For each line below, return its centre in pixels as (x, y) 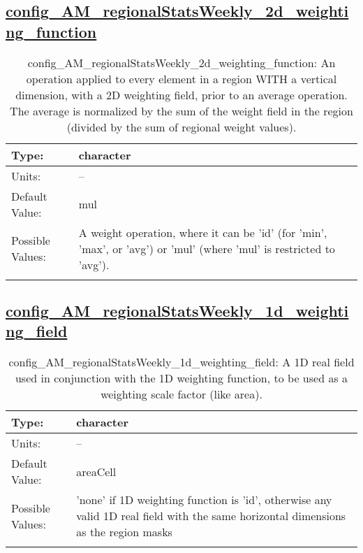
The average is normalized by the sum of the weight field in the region (181, 110)
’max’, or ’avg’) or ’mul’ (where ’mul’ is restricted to (207, 248)
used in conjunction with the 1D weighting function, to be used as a (181, 378)
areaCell (96, 471)
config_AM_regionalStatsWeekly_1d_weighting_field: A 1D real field (181, 362)
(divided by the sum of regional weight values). (181, 127)
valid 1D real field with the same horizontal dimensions (211, 516)
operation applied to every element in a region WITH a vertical (181, 78)
